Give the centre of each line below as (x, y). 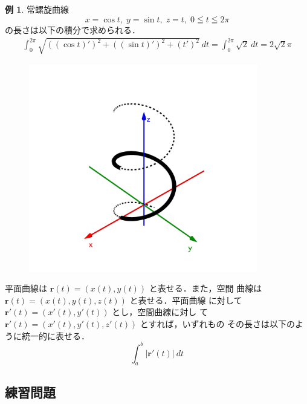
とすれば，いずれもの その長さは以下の (218, 323)
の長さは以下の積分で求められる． (73, 29)
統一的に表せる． (55, 335)
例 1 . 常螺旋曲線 (37, 9)
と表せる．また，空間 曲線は (205, 288)
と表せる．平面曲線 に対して (186, 300)
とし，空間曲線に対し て (160, 312)
